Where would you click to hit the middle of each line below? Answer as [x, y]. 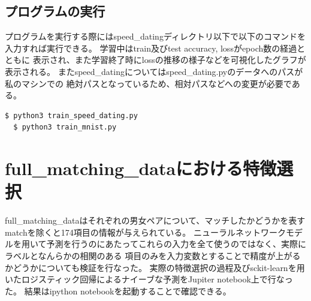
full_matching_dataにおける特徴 [141, 168]
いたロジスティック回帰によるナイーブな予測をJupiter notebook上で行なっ [149, 279]
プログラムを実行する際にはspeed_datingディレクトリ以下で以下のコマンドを [155, 36]
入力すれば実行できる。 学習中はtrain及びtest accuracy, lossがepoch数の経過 [151, 48]
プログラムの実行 [55, 11]
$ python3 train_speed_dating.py [71, 115]
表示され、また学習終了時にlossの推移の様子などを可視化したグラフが [169, 60]
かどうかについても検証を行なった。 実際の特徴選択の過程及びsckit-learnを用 [155, 267]
